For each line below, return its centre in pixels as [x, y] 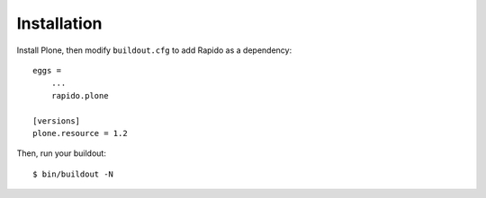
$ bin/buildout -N [73, 174]
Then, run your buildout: [62, 153]
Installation [59, 23]
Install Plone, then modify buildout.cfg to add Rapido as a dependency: [154, 50]
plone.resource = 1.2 [80, 133]
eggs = [47, 70]
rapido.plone [80, 95]
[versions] [57, 121]
